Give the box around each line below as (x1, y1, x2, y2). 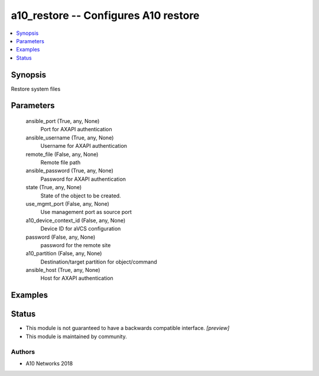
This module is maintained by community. (25, 333, 127, 340)
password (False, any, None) (25, 234, 96, 241)
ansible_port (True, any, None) (25, 118, 100, 125)
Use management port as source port (40, 209, 132, 216)
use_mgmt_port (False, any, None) (25, 200, 109, 207)
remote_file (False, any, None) (25, 151, 99, 158)
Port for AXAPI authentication (40, 126, 112, 133)
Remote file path (40, 158, 81, 166)
